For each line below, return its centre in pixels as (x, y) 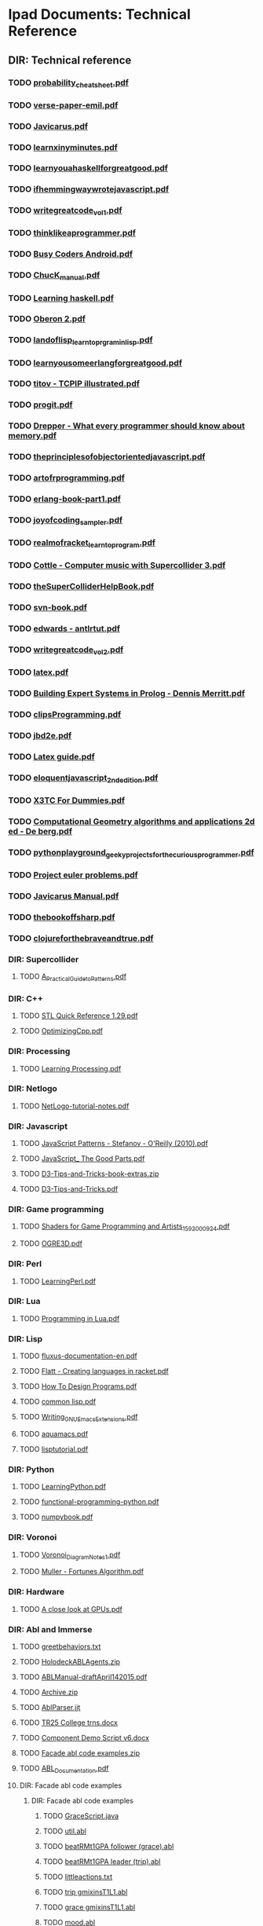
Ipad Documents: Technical (99, 15)
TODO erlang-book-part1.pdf (65, 499)
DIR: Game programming (56, 1210)
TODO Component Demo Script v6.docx (84, 1737)
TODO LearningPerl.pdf (58, 1281)
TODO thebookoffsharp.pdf (62, 917)
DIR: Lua (24, 1302)
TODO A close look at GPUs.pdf (71, 1609)
